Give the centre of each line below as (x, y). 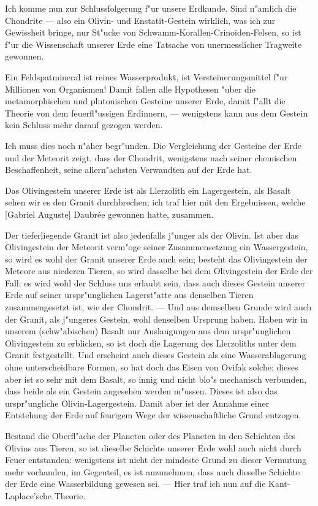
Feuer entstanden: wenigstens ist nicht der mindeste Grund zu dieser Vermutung (156, 460)
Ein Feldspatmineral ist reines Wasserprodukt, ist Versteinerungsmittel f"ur (146, 76)
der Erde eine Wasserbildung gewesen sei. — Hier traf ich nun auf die (135, 484)
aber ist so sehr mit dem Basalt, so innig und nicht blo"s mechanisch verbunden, (156, 379)
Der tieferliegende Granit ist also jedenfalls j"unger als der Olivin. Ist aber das (152, 235)
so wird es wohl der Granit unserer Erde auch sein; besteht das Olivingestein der (156, 259)
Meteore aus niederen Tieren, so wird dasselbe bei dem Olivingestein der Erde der (159, 271)
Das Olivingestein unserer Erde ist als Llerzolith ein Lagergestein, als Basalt (148, 190)
